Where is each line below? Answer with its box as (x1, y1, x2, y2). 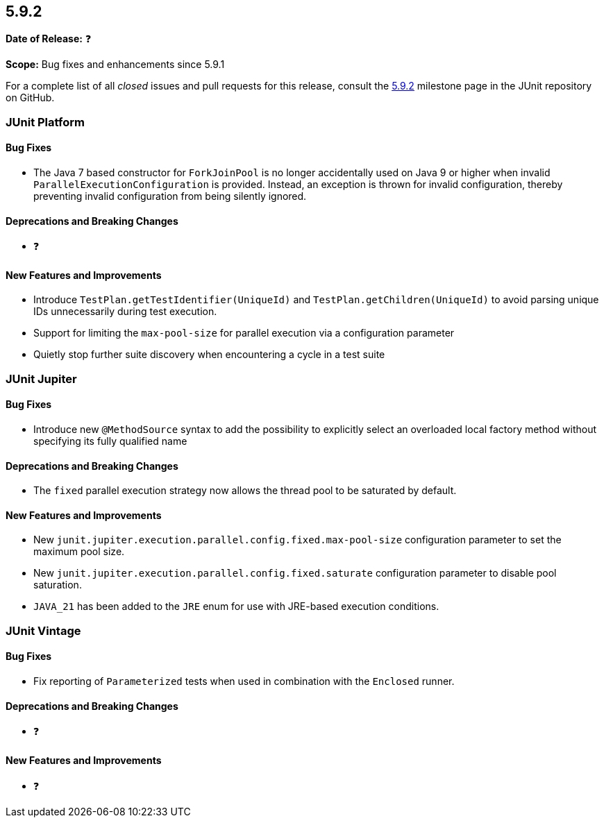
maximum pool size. (33, 545, 125, 558)
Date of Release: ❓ (6, 33, 92, 45)
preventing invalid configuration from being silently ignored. (33, 190, 307, 203)
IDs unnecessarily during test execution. (33, 305, 217, 318)
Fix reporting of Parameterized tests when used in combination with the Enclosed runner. (33, 675, 455, 688)
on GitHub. (6, 92, 55, 104)
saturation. (33, 579, 82, 591)
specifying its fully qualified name (33, 435, 187, 448)
